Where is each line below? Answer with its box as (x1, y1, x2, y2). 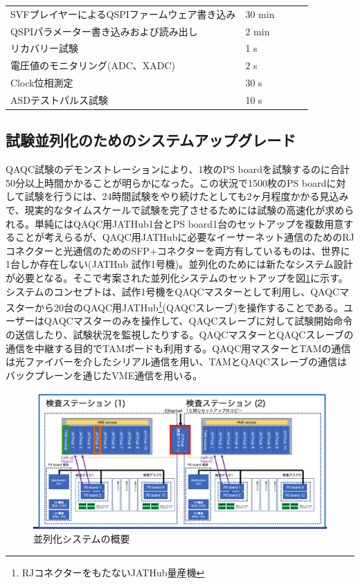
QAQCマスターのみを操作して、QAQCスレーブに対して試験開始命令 (44, 313, 353, 328)
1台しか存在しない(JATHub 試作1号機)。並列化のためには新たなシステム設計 (6, 257, 353, 271)
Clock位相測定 (10, 75, 73, 90)
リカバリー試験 (10, 41, 78, 55)
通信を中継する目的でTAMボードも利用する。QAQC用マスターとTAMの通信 (6, 340, 351, 355)
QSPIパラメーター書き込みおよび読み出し (10, 24, 198, 38)
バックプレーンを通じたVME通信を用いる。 (6, 367, 203, 382)
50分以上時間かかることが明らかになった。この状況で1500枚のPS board (6, 175, 327, 190)
